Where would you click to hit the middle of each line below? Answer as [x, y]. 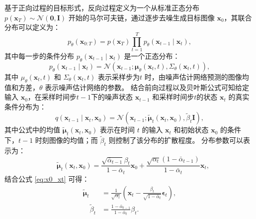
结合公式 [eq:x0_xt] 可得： [47, 178]
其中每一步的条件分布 [39, 55]
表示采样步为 [119, 76]
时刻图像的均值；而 [66, 140]
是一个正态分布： [152, 55]
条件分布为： [25, 106]
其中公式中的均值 [32, 130]
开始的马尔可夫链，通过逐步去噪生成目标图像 [141, 17]
